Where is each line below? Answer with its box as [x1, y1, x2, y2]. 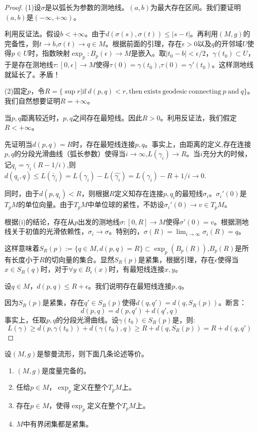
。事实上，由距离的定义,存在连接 [145, 138, 252, 149]
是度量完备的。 [41, 365, 90, 375]
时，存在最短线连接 [72, 138, 135, 149]
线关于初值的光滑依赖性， [4, 226, 88, 236]
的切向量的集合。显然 [44, 254, 114, 264]
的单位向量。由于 [18, 199, 74, 210]
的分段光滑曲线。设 [56, 314, 119, 324]
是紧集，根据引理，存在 [138, 254, 215, 264]
